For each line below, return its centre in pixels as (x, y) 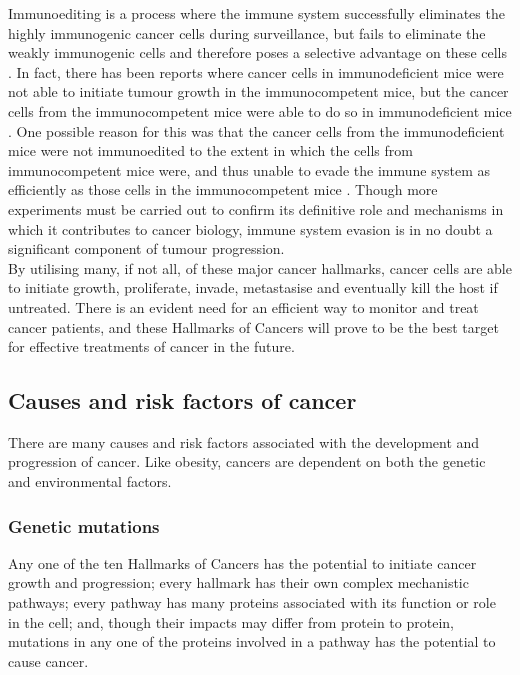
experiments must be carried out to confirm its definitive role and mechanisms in (256, 208)
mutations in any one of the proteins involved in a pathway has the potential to (252, 641)
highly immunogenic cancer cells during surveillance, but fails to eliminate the (247, 32)
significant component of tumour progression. (146, 248)
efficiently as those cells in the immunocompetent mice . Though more (223, 189)
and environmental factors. (90, 481)
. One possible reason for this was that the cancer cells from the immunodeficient (256, 130)
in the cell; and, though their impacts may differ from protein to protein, (231, 621)
